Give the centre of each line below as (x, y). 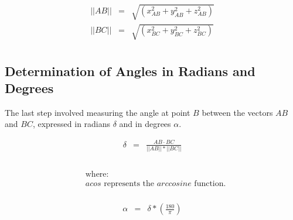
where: (97, 174)
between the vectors (237, 112)
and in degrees (145, 124)
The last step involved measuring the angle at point (98, 112)
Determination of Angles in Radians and (130, 71)
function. (210, 184)
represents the (129, 184)
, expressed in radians (71, 124)
